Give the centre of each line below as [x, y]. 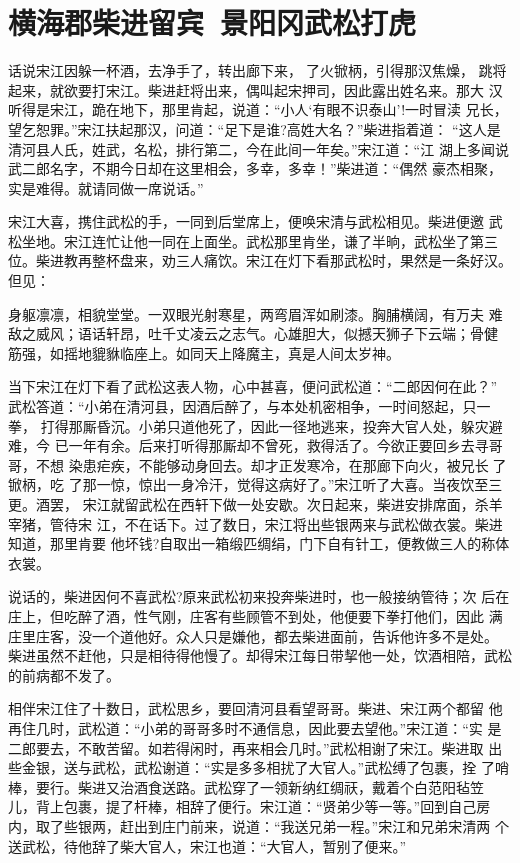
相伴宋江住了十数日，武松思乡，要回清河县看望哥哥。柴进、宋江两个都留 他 [255, 708]
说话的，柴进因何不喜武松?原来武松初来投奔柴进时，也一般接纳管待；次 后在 [259, 596]
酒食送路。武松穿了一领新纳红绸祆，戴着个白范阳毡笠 [308, 786]
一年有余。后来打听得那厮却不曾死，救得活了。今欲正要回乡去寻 [278, 445]
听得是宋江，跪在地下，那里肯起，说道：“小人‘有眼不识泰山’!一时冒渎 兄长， [258, 109]
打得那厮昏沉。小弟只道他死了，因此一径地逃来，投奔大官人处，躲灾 [264, 425]
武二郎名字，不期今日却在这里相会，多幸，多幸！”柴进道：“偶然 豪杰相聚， [255, 168]
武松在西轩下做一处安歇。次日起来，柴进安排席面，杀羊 [320, 504]
